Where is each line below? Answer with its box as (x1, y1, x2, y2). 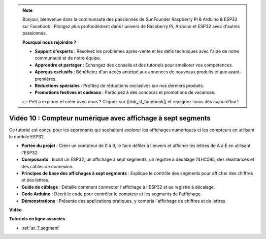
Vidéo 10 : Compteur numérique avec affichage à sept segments (9, 114, 211, 122)
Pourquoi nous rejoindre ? (22, 39, 76, 45)
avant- (228, 69, 241, 75)
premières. (34, 76, 57, 82)
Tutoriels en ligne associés (9, 216, 66, 222)
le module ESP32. (9, 133, 45, 140)
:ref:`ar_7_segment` (21, 225, 60, 231)
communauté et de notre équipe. (34, 55, 101, 61)
